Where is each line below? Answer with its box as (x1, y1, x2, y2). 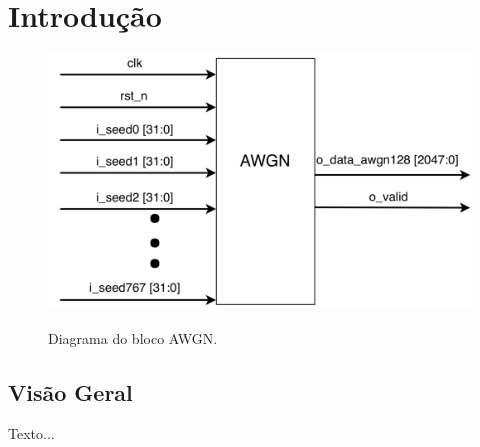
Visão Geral (8, 376, 133, 407)
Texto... (8, 423, 55, 444)
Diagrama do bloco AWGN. (48, 327, 218, 348)
